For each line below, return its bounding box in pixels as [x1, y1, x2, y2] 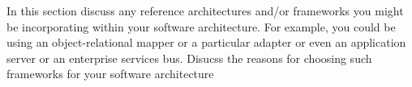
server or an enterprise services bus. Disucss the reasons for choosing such [6, 49, 372, 66]
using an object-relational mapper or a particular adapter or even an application [6, 34, 406, 51]
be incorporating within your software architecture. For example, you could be [6, 18, 396, 35]
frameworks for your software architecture [6, 65, 214, 82]
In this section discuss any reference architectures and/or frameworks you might [6, 2, 404, 19]
